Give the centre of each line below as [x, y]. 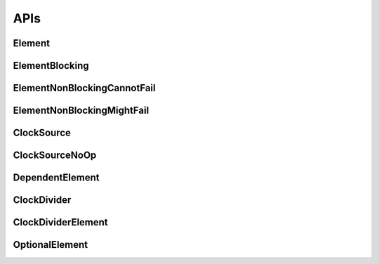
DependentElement [56, 178]
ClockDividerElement [60, 222]
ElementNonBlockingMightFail [81, 111]
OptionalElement [51, 245]
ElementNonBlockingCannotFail [84, 88]
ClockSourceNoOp [55, 156]
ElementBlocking [51, 66]
